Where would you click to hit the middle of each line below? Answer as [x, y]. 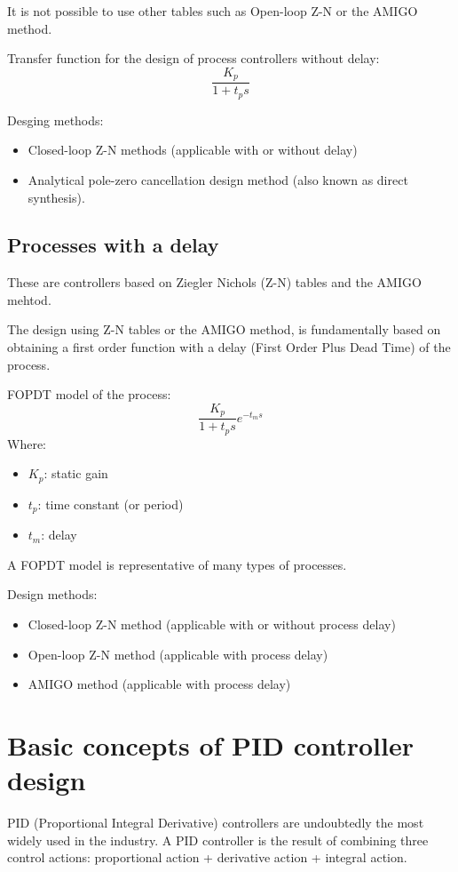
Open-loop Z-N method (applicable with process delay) [178, 654]
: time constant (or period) [111, 504]
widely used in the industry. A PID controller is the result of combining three [218, 840]
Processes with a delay [113, 245]
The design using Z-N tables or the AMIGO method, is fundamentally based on [224, 329]
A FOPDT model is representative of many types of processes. [177, 564]
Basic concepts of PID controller [210, 745]
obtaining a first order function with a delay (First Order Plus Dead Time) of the [229, 347]
